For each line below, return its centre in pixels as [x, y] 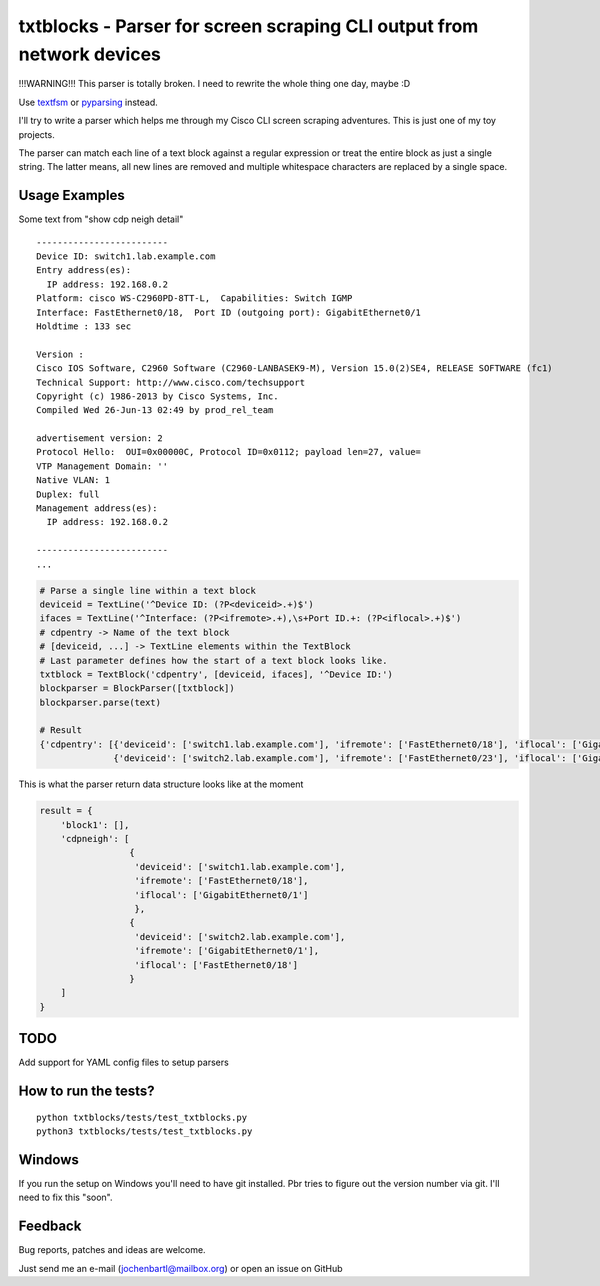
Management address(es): [97, 508]
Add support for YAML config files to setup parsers [123, 1062]
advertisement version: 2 [100, 438]
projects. [36, 134]
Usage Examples [71, 195]
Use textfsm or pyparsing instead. [88, 102]
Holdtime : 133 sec [84, 326]
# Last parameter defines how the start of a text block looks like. [213, 660]
